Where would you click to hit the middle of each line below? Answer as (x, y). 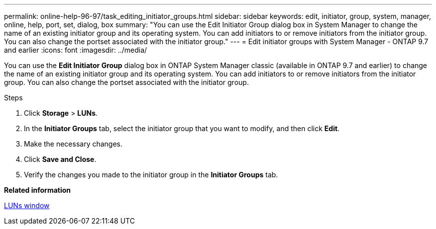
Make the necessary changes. (73, 144)
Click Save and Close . (60, 159)
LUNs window (27, 205)
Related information (38, 190)
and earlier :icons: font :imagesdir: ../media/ (76, 50)
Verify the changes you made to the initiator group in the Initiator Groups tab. (151, 175)
